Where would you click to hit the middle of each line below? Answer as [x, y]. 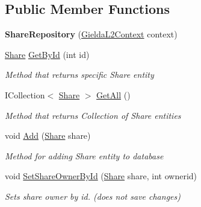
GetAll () [113, 94]
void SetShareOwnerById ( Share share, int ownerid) [101, 176]
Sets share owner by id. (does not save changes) [93, 196]
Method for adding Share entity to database [84, 155]
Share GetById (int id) [47, 54]
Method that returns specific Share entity [79, 75]
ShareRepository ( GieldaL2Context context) [91, 34]
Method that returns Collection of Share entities [93, 115]
